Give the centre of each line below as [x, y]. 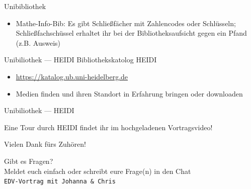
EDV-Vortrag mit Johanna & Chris [60, 182]
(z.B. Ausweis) [38, 42]
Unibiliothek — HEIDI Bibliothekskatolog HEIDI [80, 60]
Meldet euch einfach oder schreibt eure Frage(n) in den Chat [98, 171]
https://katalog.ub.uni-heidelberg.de [72, 76]
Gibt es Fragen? [29, 161]
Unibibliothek [25, 6]
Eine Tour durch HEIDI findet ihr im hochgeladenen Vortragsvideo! [108, 127]
